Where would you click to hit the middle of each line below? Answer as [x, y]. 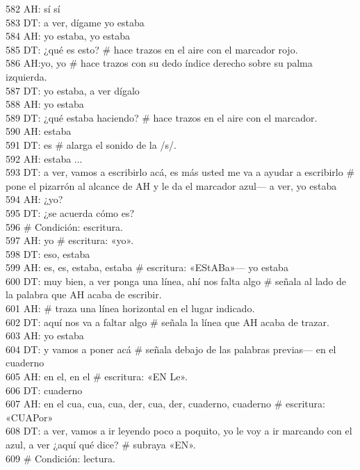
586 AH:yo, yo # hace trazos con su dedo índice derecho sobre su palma [159, 63]
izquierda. [26, 76]
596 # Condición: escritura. [64, 226]
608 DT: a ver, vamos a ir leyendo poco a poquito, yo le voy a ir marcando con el [179, 431]
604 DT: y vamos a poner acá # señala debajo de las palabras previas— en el [171, 349]
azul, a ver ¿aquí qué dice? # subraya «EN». [101, 444]
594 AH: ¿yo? [34, 199]
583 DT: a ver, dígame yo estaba [75, 22]
